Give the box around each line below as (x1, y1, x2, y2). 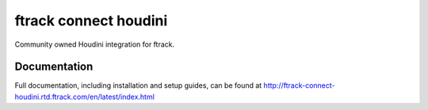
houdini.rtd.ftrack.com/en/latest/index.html (14, 92, 155, 101)
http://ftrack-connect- (263, 81, 335, 90)
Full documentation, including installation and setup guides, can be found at (14, 81, 262, 90)
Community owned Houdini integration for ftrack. (14, 40, 174, 49)
